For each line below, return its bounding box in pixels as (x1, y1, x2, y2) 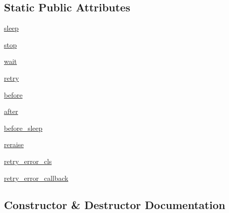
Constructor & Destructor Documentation (4, 197, 226, 212)
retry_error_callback (4, 172, 68, 183)
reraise (4, 139, 24, 150)
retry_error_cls (4, 156, 52, 166)
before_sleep (4, 122, 43, 133)
